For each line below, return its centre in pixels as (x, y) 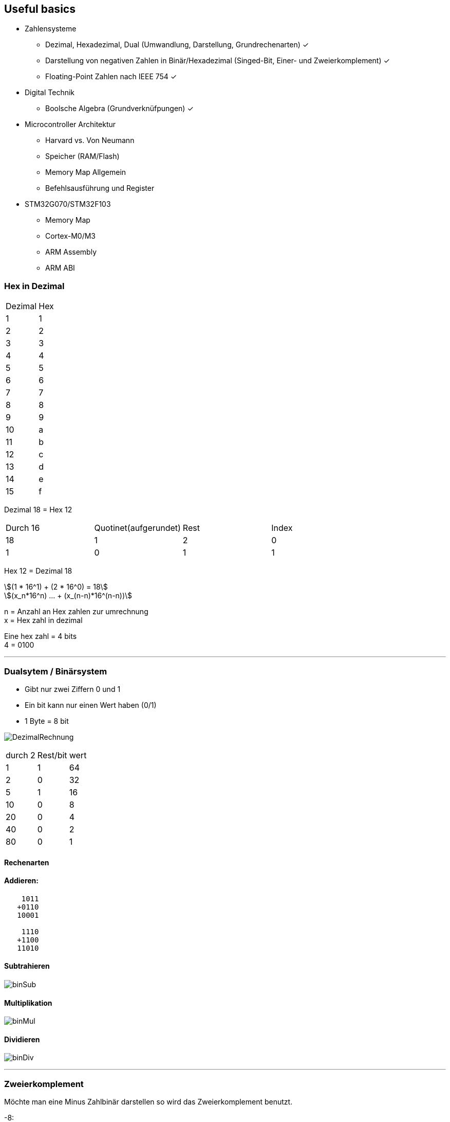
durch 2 (21, 755)
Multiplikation (28, 1003)
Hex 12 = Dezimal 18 (38, 571)
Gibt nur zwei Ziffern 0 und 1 (73, 689)
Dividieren (22, 1039)
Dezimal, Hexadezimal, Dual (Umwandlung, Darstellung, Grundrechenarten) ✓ (177, 45)
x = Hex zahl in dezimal (43, 620)
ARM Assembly (71, 252)
